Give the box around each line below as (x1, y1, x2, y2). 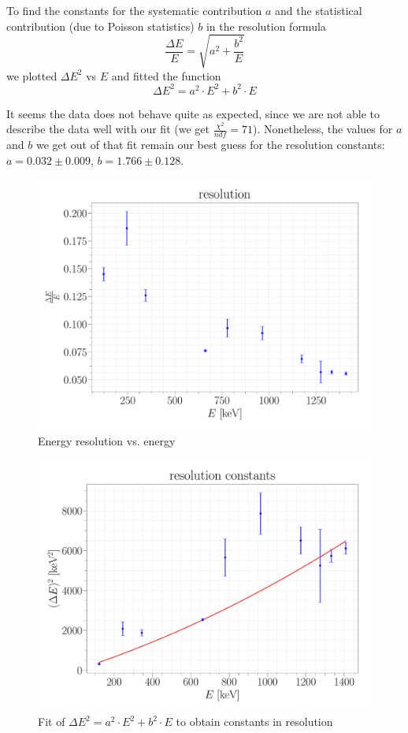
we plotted (6, 67, 57, 84)
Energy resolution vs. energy (38, 433, 176, 449)
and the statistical (275, 2, 362, 18)
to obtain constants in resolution (176, 713, 333, 730)
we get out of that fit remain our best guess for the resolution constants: (35, 136, 385, 153)
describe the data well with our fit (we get (6, 121, 210, 137)
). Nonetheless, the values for (253, 121, 393, 137)
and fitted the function (111, 67, 221, 84)
